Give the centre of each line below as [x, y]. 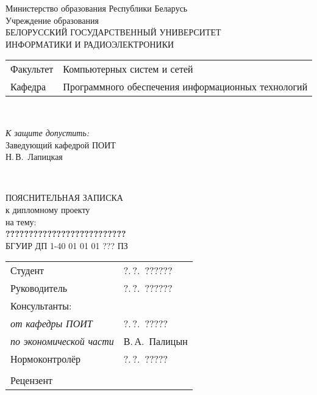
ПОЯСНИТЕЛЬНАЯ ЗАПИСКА [64, 197]
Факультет [32, 69]
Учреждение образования [52, 20]
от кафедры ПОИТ [52, 324]
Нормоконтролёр [46, 359]
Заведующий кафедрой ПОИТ [61, 144]
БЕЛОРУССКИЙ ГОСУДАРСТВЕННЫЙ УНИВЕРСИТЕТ [113, 32]
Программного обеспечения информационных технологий [185, 87]
